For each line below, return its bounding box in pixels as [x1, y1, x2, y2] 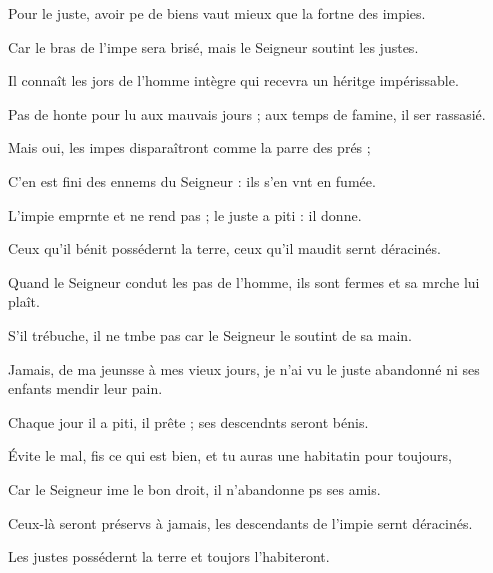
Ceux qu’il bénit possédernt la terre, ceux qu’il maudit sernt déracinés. [8, 238, 441, 259]
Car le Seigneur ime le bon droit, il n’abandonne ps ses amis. [8, 478, 381, 499]
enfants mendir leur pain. [8, 378, 163, 399]
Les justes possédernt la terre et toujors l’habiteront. [8, 546, 330, 567]
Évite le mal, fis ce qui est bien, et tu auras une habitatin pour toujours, [8, 445, 452, 466]
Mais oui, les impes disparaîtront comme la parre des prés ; [8, 137, 371, 158]
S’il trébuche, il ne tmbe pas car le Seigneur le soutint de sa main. [8, 324, 412, 345]
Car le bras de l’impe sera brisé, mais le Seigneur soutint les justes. [8, 36, 419, 57]
